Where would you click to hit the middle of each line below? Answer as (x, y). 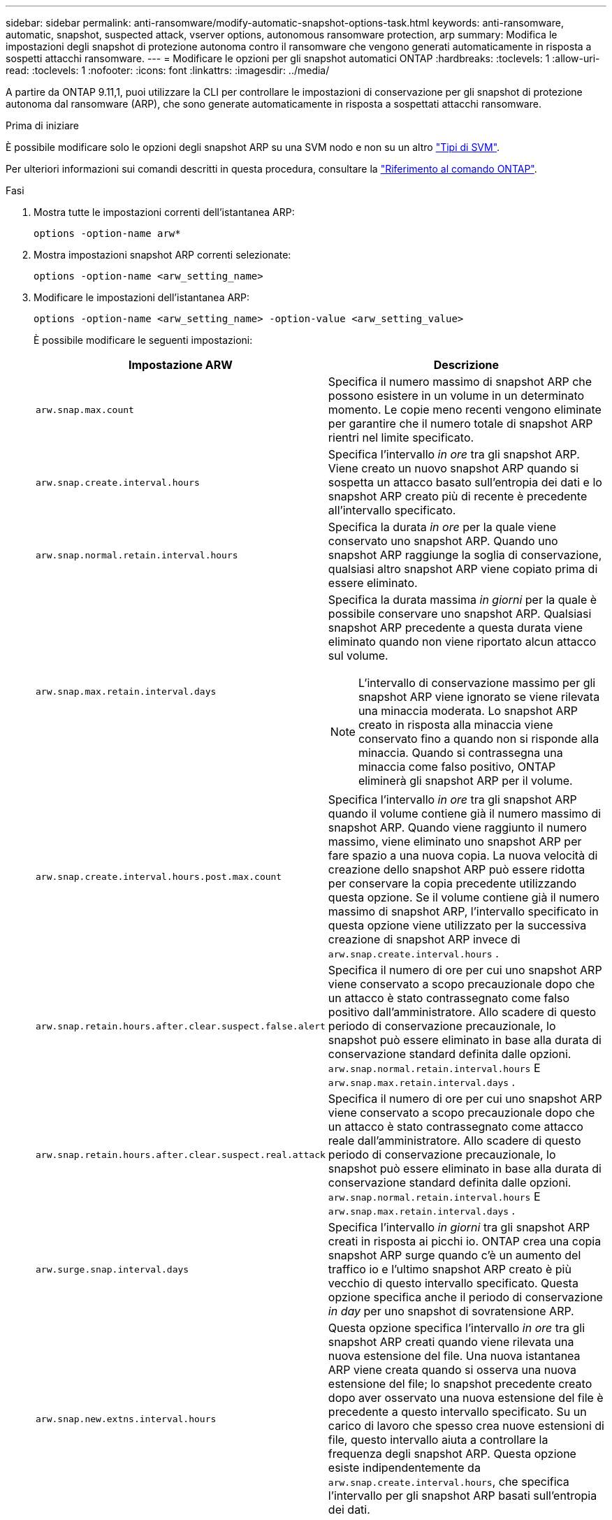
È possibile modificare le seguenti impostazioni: (143, 340)
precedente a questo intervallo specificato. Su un (457, 1412)
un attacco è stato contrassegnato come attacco (456, 1127)
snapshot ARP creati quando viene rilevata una (451, 1342)
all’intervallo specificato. (392, 510)
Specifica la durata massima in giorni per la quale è (462, 600)
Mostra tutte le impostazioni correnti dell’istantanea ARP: (164, 212)
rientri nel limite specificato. (401, 437)
